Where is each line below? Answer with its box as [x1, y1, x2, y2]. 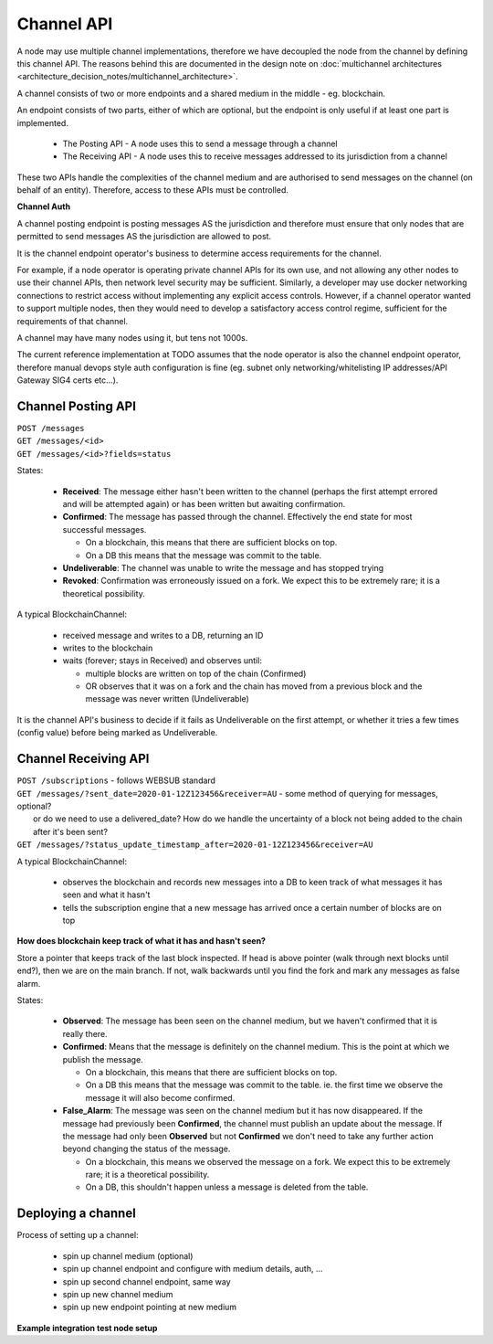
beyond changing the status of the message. [62, 1143, 231, 1155]
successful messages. [62, 524, 147, 534]
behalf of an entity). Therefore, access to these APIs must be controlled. [16, 185, 289, 196]
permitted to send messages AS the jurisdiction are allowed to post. [16, 231, 272, 242]
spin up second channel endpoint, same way [62, 1275, 232, 1287]
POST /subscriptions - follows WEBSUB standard [16, 775, 216, 786]
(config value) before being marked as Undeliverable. [16, 727, 218, 738]
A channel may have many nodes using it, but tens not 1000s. [16, 332, 248, 343]
